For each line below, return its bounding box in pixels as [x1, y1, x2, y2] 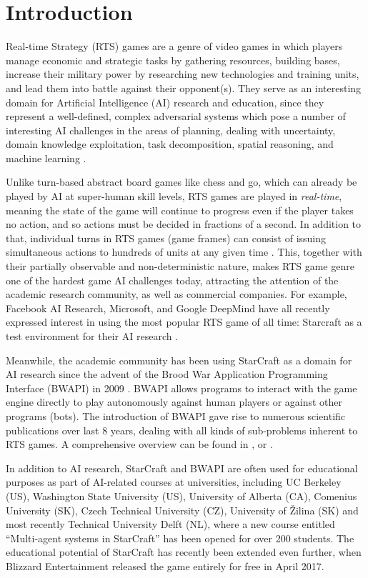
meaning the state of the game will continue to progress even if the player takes [6, 202, 354, 217]
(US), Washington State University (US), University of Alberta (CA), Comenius [6, 488, 357, 503]
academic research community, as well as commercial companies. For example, [6, 286, 347, 302]
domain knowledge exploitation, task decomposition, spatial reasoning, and [6, 136, 334, 151]
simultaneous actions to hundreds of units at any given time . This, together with [6, 244, 362, 259]
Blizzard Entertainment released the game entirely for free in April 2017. [6, 558, 324, 573]
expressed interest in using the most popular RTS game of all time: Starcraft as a [6, 314, 362, 329]
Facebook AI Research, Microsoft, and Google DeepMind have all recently [6, 300, 330, 315]
